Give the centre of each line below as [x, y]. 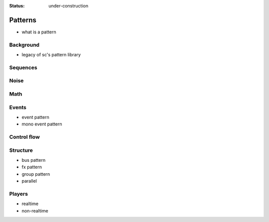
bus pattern [34, 160]
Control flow [24, 137]
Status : [17, 6]
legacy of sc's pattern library [51, 55]
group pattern [36, 174]
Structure [21, 150]
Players [19, 194]
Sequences [23, 67]
